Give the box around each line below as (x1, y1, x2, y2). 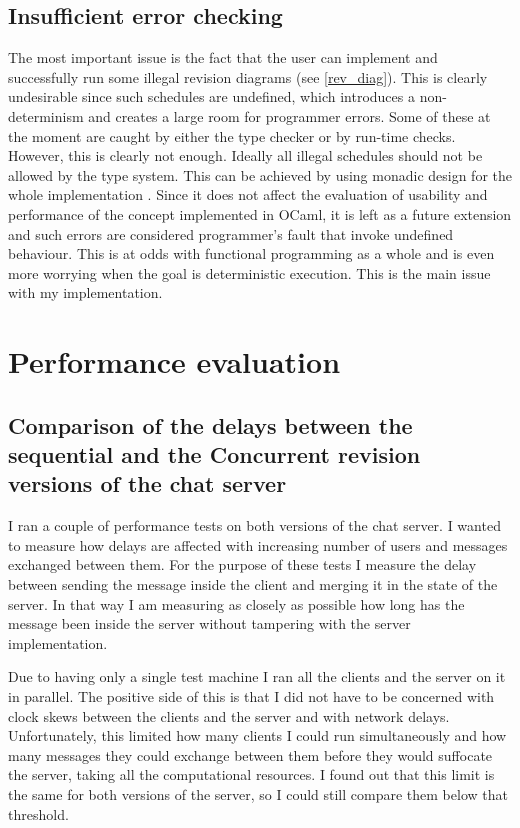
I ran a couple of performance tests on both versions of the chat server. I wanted (8, 515, 501, 536)
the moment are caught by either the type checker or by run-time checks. (8, 125, 456, 146)
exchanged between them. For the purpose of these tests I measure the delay (8, 554, 477, 575)
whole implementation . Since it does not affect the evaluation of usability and (8, 184, 488, 205)
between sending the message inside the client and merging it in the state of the (8, 574, 498, 595)
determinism (8, 105, 84, 126)
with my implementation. (8, 282, 163, 303)
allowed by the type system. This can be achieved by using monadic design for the (8, 164, 512, 185)
